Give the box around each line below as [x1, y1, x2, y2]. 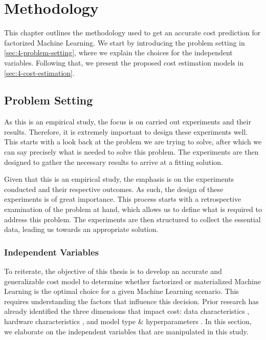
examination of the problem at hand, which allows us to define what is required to [4, 204, 262, 215]
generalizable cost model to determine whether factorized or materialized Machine [4, 275, 261, 286]
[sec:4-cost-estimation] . [4, 67, 75, 78]
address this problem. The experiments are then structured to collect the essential [4, 214, 261, 224]
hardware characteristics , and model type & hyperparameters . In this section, [4, 316, 252, 327]
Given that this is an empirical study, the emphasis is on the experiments [4, 174, 234, 184]
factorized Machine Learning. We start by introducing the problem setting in [4, 37, 245, 48]
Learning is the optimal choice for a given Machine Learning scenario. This [4, 286, 239, 296]
